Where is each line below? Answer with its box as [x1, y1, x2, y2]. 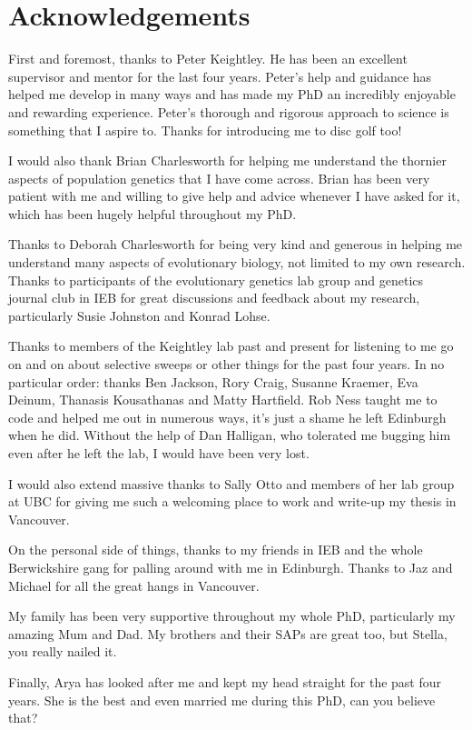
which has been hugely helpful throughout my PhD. [8, 204, 297, 223]
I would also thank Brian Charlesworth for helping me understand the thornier [8, 151, 447, 170]
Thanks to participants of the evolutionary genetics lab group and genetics [8, 270, 424, 289]
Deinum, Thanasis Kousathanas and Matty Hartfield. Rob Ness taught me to [8, 390, 438, 409]
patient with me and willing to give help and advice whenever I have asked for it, [8, 186, 460, 205]
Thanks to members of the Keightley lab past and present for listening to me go [8, 336, 454, 355]
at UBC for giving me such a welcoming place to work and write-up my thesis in [8, 492, 457, 511]
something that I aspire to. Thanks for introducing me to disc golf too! [8, 120, 402, 139]
